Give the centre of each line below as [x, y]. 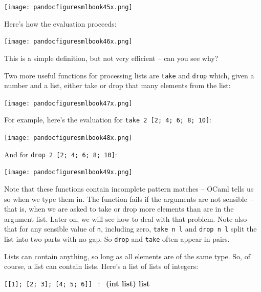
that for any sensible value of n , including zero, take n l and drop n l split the [130, 229]
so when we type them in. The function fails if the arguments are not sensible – [129, 199]
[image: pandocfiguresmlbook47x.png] [68, 103]
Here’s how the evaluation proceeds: [60, 23]
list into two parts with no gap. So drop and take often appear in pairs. [117, 239]
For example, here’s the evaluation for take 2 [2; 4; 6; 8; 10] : [108, 120]
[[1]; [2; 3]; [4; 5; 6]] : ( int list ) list [77, 283]
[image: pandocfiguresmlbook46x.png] [68, 42]
